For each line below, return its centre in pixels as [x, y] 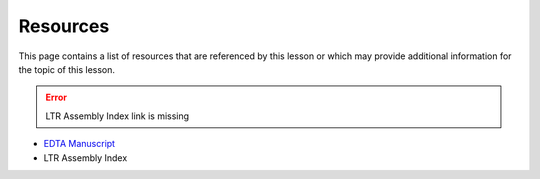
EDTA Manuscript [79, 144]
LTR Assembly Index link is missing [117, 116]
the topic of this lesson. [66, 69]
